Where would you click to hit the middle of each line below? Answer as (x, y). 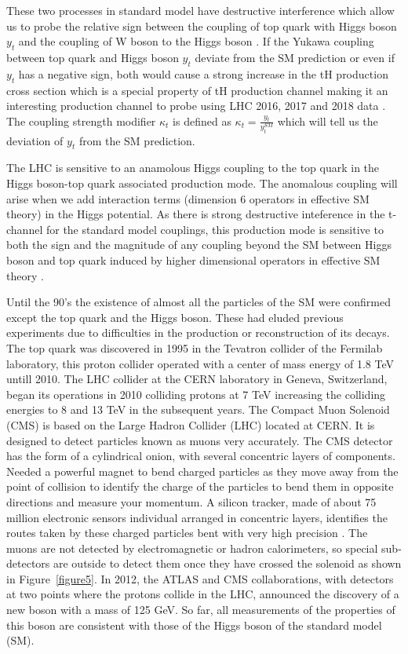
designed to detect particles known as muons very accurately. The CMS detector (200, 440)
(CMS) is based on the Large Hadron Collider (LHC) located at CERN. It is (191, 424)
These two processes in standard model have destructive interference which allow (200, 10)
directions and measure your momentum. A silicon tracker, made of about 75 (191, 501)
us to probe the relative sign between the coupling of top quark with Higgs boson (202, 26)
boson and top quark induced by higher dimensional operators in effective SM (193, 260)
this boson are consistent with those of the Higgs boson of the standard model (194, 625)
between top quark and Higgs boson (93, 57)
